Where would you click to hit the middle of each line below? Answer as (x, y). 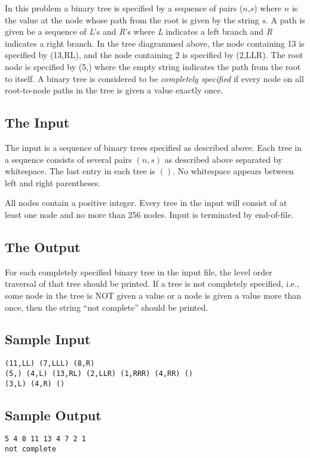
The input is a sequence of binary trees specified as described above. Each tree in (153, 147)
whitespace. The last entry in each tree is (80, 171)
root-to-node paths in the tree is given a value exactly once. (114, 90)
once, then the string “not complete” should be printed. (107, 307)
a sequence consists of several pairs (68, 159)
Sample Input (48, 339)
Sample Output (53, 415)
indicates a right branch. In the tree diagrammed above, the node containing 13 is (155, 43)
